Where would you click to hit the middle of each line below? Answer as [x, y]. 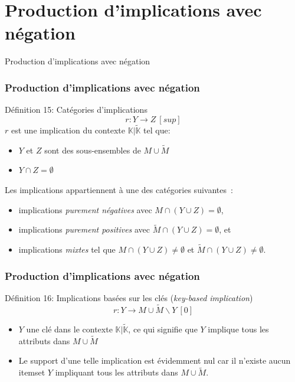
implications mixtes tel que [67, 249]
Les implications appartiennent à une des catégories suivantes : [119, 189]
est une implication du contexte [68, 130]
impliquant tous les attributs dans [117, 372]
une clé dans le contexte [69, 329]
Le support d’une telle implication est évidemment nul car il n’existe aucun [155, 360]
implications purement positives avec [84, 229]
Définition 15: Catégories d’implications [76, 110]
